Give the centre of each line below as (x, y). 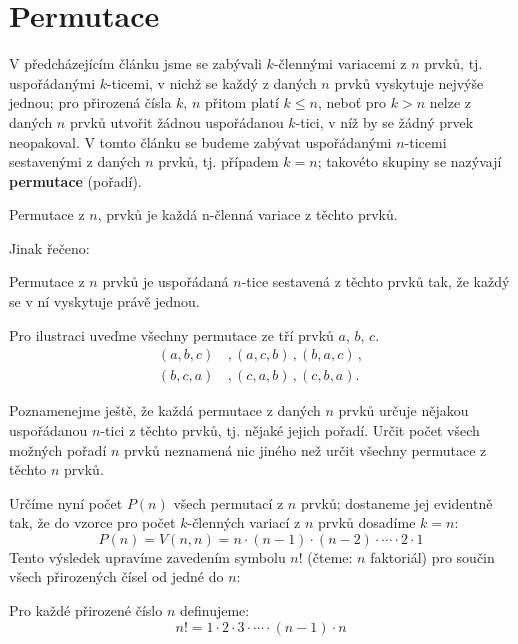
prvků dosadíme (367, 522)
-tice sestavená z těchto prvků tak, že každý (375, 281)
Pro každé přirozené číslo (86, 610)
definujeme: (214, 610)
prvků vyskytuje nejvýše (409, 82)
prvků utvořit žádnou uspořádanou (176, 121)
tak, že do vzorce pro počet (92, 522)
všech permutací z (228, 502)
